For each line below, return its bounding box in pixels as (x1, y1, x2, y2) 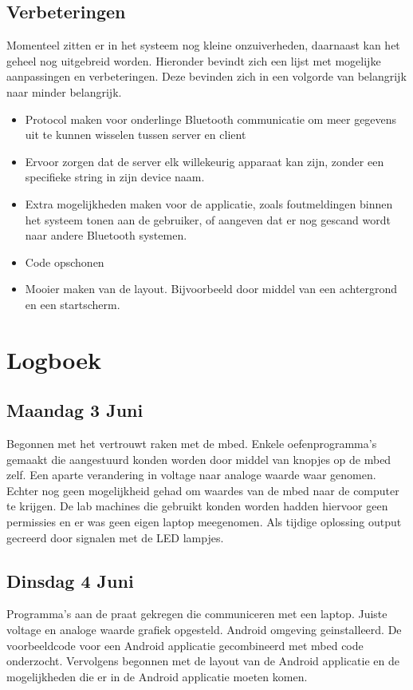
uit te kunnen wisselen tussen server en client (25, 126, 246, 143)
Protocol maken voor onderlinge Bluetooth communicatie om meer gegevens (25, 110, 397, 127)
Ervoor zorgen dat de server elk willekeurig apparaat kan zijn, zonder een (25, 153, 384, 169)
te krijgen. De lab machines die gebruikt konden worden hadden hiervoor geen (6, 498, 388, 514)
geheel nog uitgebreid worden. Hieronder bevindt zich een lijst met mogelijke (6, 52, 381, 69)
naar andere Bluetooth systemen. (25, 227, 187, 244)
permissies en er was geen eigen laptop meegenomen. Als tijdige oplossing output (6, 514, 402, 530)
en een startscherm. (25, 295, 120, 312)
